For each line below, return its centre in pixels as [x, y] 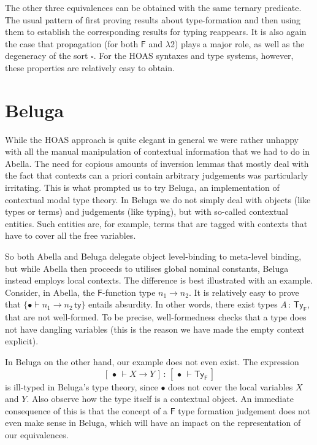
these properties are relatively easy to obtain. [90, 67]
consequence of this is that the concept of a [86, 410]
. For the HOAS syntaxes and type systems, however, [193, 56]
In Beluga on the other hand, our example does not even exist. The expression [152, 361]
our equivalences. [37, 434]
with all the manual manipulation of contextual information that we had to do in [158, 151]
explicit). [22, 341]
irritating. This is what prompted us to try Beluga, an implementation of [142, 188]
